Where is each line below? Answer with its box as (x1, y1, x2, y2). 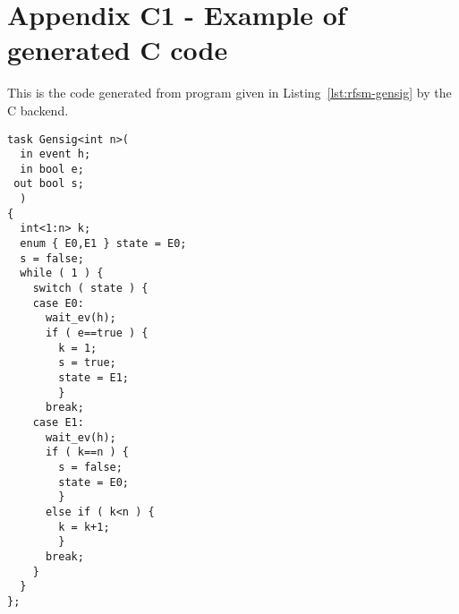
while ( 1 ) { (20, 267, 104, 280)
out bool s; (13, 177, 84, 191)
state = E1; (58, 371, 130, 384)
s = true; (58, 356, 116, 370)
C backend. (7, 100, 69, 119)
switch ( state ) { (32, 282, 149, 295)
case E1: (32, 415, 84, 429)
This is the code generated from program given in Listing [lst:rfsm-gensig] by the (7, 83, 452, 102)
